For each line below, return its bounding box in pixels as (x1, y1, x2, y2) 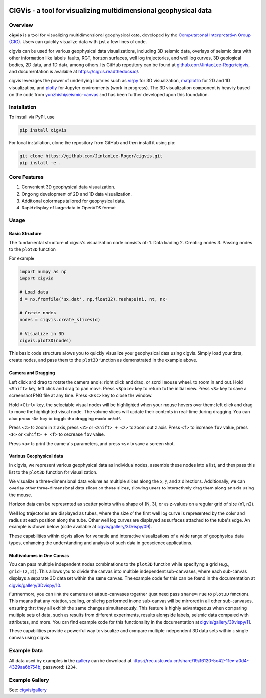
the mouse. (9, 492, 32, 498)
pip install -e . (19, 160, 62, 166)
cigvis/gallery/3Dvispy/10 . (9, 582, 62, 588)
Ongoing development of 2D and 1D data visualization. (21, 191, 132, 197)
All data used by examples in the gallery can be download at (9, 657, 132, 663)
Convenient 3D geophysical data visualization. (21, 184, 116, 190)
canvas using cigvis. (9, 635, 51, 641)
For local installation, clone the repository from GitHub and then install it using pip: (9, 140, 176, 145)
